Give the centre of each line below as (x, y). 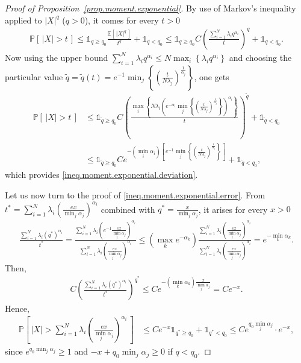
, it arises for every (233, 209)
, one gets (212, 76)
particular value (34, 76)
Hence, (17, 308)
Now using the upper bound (57, 57)
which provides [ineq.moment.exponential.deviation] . (101, 175)
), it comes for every (122, 20)
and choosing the (260, 57)
